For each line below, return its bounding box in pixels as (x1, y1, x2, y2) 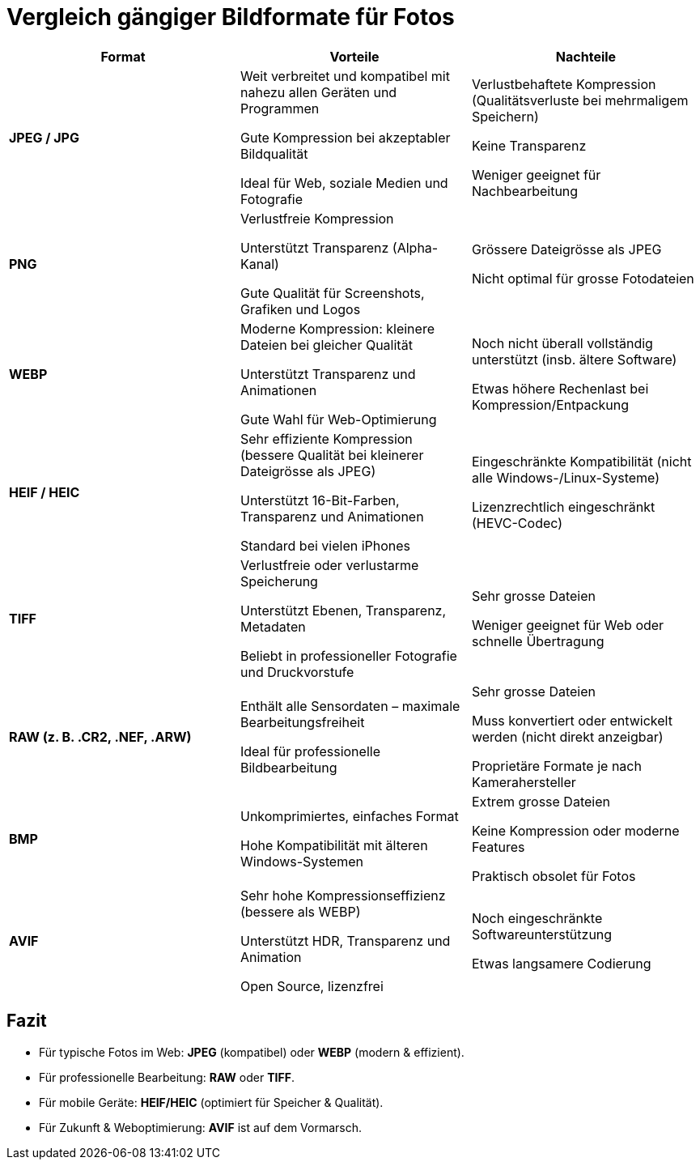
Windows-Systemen (240, 853, 363, 870)
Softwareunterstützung (471, 926, 613, 943)
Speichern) (471, 108, 539, 125)
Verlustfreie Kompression (240, 210, 394, 227)
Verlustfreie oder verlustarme (240, 556, 419, 573)
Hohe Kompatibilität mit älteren (240, 836, 428, 853)
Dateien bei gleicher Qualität (240, 336, 413, 353)
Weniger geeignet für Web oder (471, 616, 664, 633)
